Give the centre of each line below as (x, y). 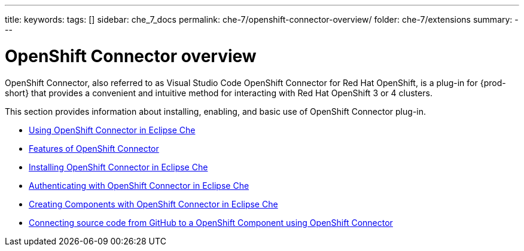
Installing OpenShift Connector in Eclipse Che (118, 167)
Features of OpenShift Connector (94, 148)
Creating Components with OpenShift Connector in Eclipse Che (153, 204)
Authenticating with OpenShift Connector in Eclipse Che (139, 185)
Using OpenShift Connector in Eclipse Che (112, 130)
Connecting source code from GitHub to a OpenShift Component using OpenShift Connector (211, 222)
